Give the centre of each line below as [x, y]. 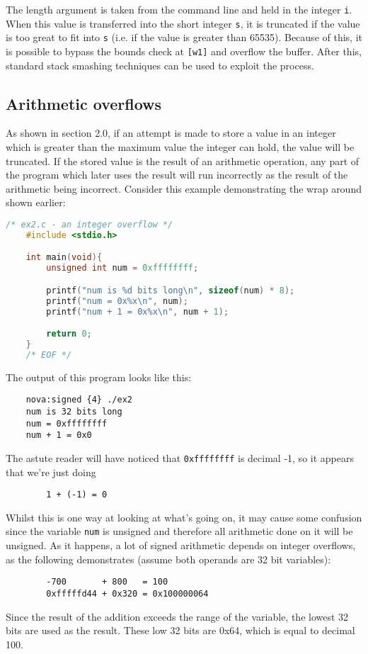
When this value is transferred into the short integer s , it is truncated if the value [183, 23]
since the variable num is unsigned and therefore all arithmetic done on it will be [179, 531]
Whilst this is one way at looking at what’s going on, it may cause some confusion [184, 517]
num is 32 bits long [74, 411]
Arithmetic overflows [84, 103]
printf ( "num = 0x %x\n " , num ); [117, 301]
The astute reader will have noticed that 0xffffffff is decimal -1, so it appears [180, 457]
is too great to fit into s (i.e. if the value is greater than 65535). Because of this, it [184, 37]
